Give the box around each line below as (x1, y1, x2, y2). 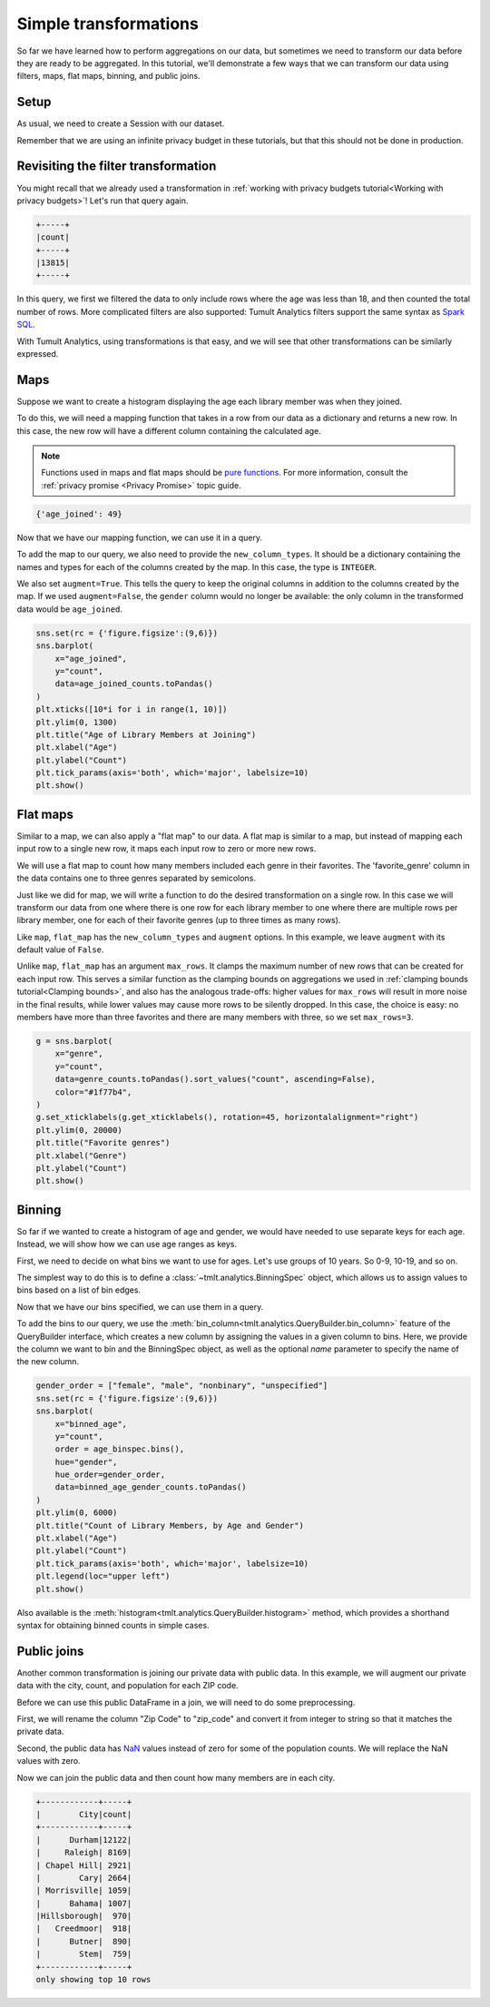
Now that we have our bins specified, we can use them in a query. (16, 1301, 264, 1312)
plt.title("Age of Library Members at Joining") (35, 729, 257, 740)
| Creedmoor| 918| (35, 1923, 132, 1933)
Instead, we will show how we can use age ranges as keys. (16, 1239, 238, 1250)
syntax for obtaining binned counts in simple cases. (16, 1619, 210, 1630)
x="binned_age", (54, 1419, 127, 1429)
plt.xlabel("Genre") (35, 1150, 127, 1161)
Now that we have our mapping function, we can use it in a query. (16, 532, 263, 543)
